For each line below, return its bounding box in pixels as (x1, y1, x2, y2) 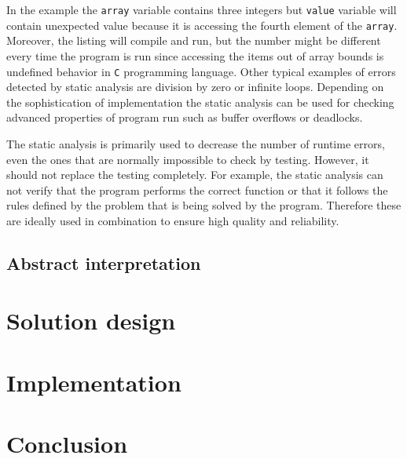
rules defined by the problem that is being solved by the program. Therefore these (6, 197, 401, 213)
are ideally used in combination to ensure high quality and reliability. (6, 212, 339, 228)
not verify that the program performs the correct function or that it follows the (6, 181, 388, 198)
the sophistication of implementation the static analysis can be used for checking (6, 93, 394, 110)
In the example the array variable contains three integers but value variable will (6, 2, 397, 17)
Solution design (6, 304, 176, 337)
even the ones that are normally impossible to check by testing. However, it (6, 151, 369, 167)
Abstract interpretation (6, 250, 201, 275)
